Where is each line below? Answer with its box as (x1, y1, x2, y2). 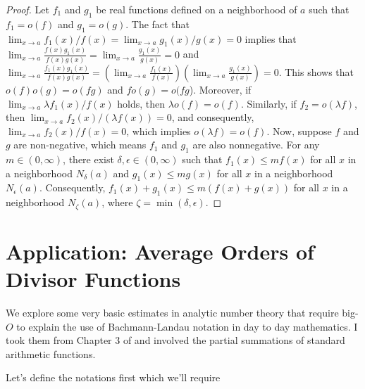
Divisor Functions (6, 264, 181, 293)
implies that (245, 31, 297, 46)
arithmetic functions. (6, 346, 96, 361)
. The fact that (125, 16, 190, 31)
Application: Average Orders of (6, 236, 314, 265)
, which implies (126, 123, 191, 138)
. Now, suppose (266, 123, 332, 138)
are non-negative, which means (13, 137, 147, 152)
